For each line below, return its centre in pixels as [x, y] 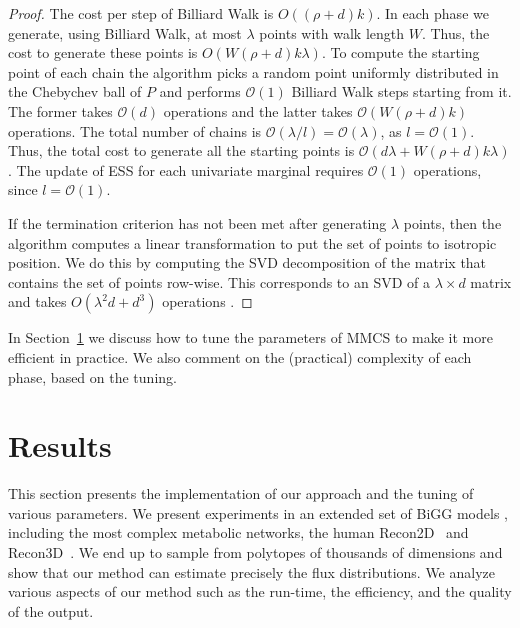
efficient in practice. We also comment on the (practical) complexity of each [240, 356]
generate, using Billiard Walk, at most [125, 32]
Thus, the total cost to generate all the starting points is [181, 150]
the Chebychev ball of [75, 91]
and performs [200, 91]
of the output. [51, 610]
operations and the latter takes [258, 110]
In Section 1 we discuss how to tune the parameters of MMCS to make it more [250, 337]
